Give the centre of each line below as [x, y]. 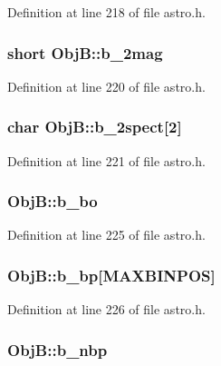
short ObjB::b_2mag [85, 52]
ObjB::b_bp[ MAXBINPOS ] [111, 275]
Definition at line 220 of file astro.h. [106, 86]
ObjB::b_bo [53, 201]
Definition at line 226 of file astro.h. [106, 309]
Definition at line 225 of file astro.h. [106, 235]
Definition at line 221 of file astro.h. [106, 160]
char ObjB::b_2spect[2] [95, 127]
